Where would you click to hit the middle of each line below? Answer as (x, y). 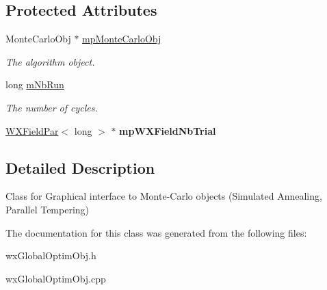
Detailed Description (80, 167)
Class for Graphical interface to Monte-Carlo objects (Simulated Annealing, (164, 196)
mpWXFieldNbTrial (168, 130)
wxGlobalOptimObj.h (51, 255)
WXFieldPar (32, 130)
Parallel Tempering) (48, 209)
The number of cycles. (52, 107)
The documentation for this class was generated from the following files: (156, 232)
